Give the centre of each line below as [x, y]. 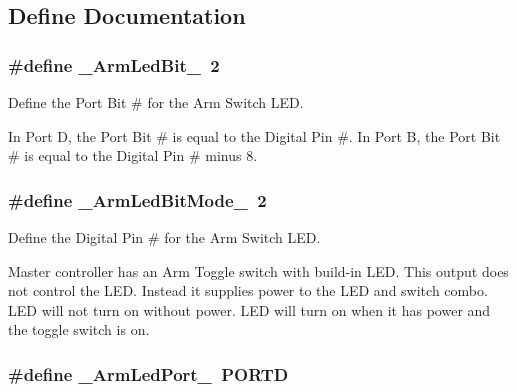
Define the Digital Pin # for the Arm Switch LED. [164, 237]
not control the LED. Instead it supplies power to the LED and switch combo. [248, 290]
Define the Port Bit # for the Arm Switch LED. [156, 102]
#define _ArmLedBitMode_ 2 [137, 199]
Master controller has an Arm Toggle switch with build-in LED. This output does [258, 270]
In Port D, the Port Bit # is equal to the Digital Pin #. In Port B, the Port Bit [254, 135]
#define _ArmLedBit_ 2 [114, 64]
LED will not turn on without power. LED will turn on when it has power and [249, 309]
